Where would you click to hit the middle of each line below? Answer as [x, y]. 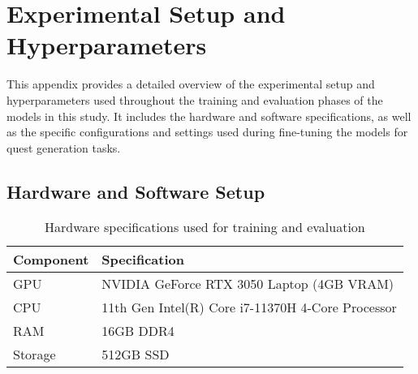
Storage [34, 355]
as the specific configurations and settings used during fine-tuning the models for [207, 132]
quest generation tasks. [64, 147]
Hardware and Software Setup [136, 191]
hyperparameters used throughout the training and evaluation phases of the [195, 99]
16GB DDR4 [138, 331]
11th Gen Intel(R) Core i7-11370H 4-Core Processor [249, 307]
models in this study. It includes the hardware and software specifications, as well [209, 116]
